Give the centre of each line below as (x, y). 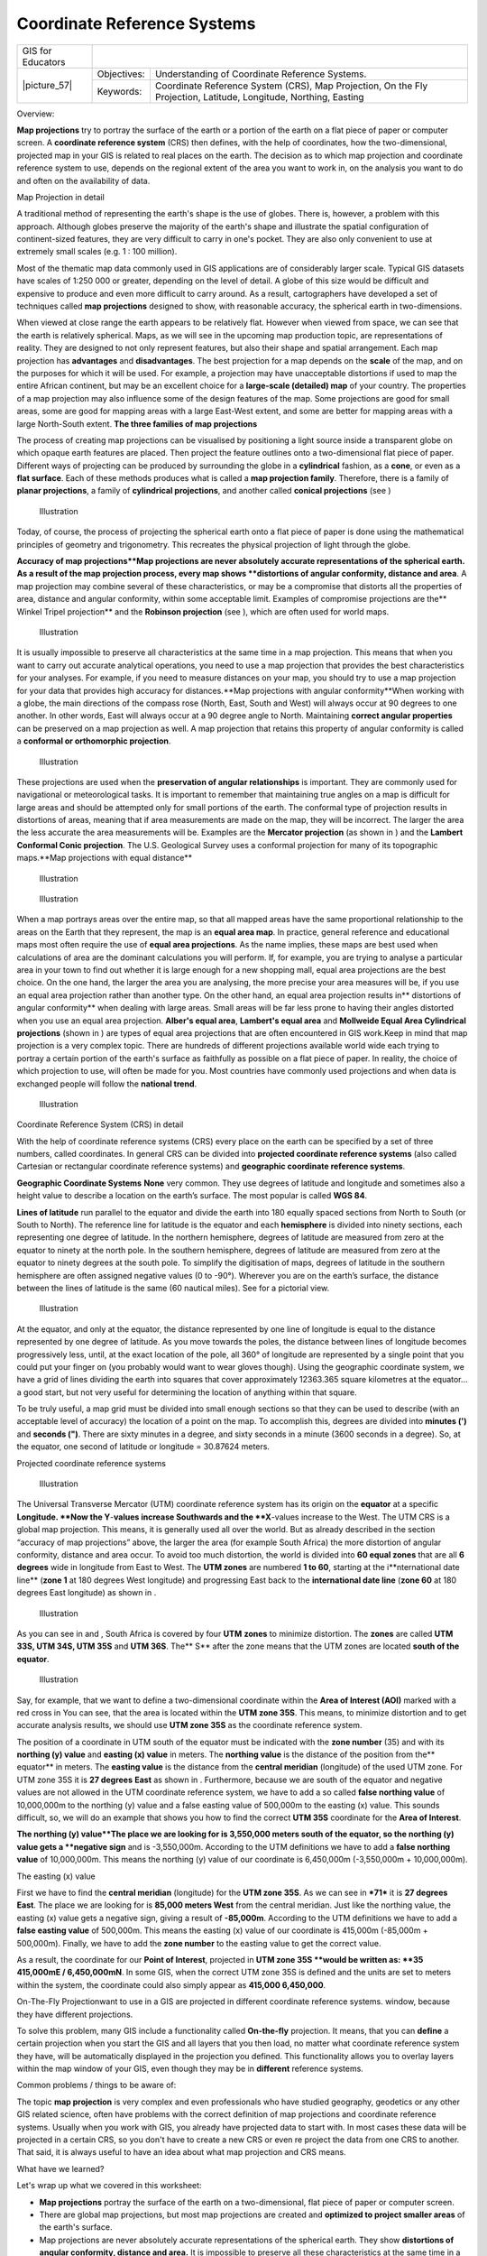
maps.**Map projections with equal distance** (105, 858)
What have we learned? (60, 2168)
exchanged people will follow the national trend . (107, 1084)
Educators (44, 61)
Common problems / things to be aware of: (96, 2085)
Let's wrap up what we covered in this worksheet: (109, 2186)
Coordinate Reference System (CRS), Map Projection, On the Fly (291, 86)
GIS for (37, 51)
